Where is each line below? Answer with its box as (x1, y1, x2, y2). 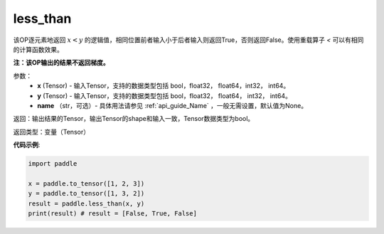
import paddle (28, 160, 78, 168)
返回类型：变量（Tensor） (13, 127, 90, 136)
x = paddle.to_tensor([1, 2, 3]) (28, 179, 145, 188)
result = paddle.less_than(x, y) (28, 199, 145, 208)
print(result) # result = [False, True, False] (28, 210, 197, 217)
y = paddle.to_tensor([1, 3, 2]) (28, 189, 145, 198)
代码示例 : (13, 141, 41, 149)
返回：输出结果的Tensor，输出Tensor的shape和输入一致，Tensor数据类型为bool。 (13, 115, 255, 123)
